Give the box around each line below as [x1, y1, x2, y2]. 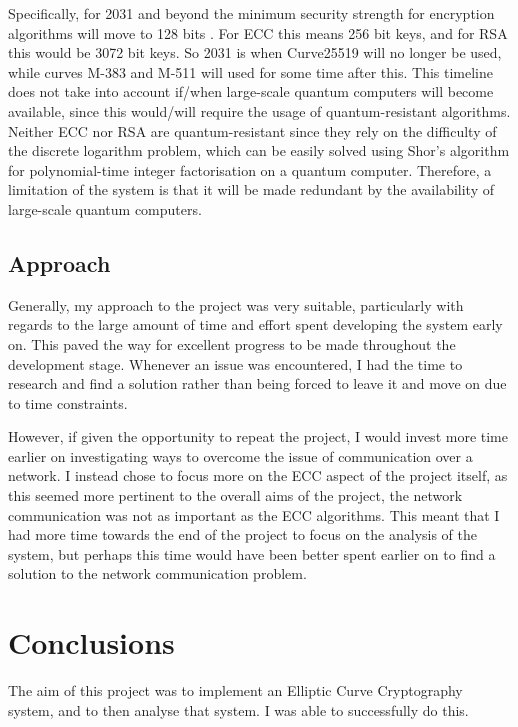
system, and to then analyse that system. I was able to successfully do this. [8, 699, 469, 720]
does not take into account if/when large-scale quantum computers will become [8, 81, 494, 102]
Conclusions [8, 622, 175, 663]
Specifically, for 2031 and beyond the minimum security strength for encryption [8, 3, 495, 23]
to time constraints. [8, 392, 128, 413]
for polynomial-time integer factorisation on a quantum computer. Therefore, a [8, 159, 492, 180]
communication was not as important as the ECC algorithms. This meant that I [8, 504, 500, 525]
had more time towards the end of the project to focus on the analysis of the [8, 524, 478, 545]
